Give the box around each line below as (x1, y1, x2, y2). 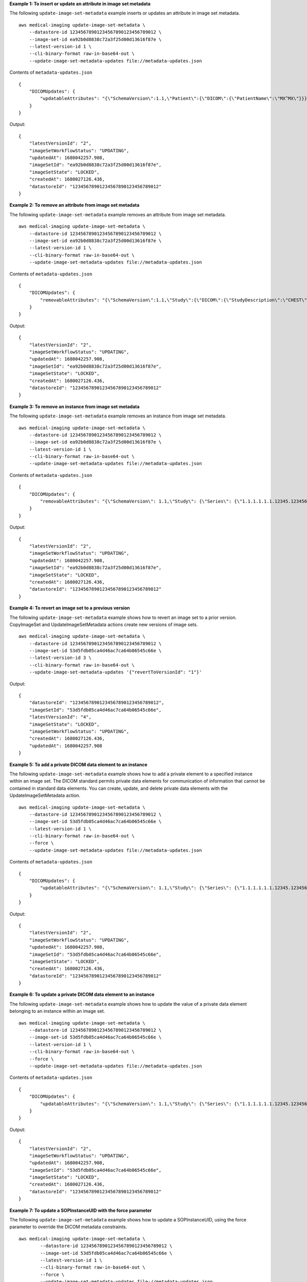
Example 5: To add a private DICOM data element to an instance (9, 762, 148, 768)
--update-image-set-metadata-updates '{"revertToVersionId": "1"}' (29, 669, 202, 675)
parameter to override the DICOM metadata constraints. (9, 1224, 127, 1230)
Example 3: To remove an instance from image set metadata (9, 403, 140, 410)
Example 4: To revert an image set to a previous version (9, 605, 130, 611)
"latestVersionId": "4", (29, 714, 92, 720)
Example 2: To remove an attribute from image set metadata (9, 202, 140, 208)
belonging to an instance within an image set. (9, 1008, 105, 1014)
